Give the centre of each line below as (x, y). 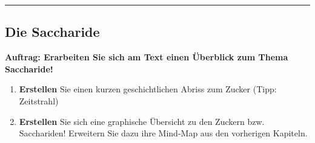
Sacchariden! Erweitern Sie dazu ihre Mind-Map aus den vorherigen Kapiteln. (163, 133)
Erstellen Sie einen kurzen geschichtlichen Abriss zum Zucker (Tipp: (148, 89)
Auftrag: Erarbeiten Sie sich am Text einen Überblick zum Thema (147, 57)
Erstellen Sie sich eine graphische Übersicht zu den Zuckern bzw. (142, 121)
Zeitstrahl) (39, 100)
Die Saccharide (52, 32)
